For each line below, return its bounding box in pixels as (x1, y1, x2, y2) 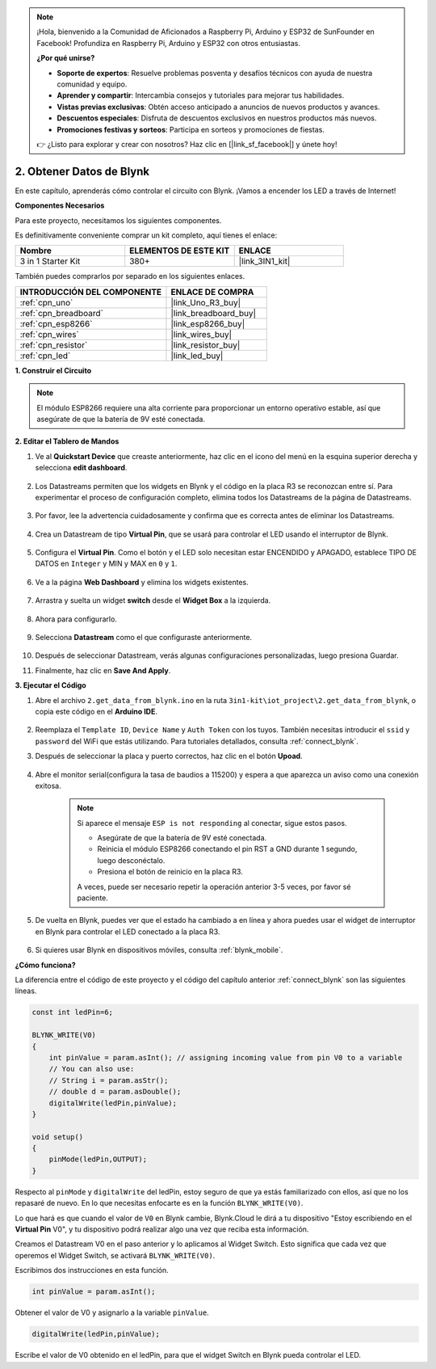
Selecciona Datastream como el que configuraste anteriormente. (35, 633, 253, 642)
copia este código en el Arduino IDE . (35, 706, 157, 716)
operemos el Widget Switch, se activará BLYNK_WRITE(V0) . (15, 1250, 216, 1260)
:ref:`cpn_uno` (19, 297, 73, 308)
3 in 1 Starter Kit (19, 255, 81, 267)
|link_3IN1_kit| (238, 255, 291, 267)
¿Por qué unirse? (36, 53, 95, 63)
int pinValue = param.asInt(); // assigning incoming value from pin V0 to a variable (48, 1053, 403, 1062)
